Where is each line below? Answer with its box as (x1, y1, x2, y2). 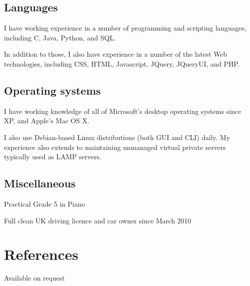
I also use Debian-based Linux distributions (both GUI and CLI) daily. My (4, 132, 230, 142)
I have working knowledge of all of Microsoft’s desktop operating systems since (4, 106, 241, 116)
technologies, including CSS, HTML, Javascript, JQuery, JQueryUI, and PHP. (4, 58, 240, 69)
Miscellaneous (4, 176, 76, 191)
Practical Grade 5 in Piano (4, 198, 85, 209)
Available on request (4, 273, 65, 283)
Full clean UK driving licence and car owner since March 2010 (4, 215, 191, 225)
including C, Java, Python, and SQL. (4, 32, 116, 42)
